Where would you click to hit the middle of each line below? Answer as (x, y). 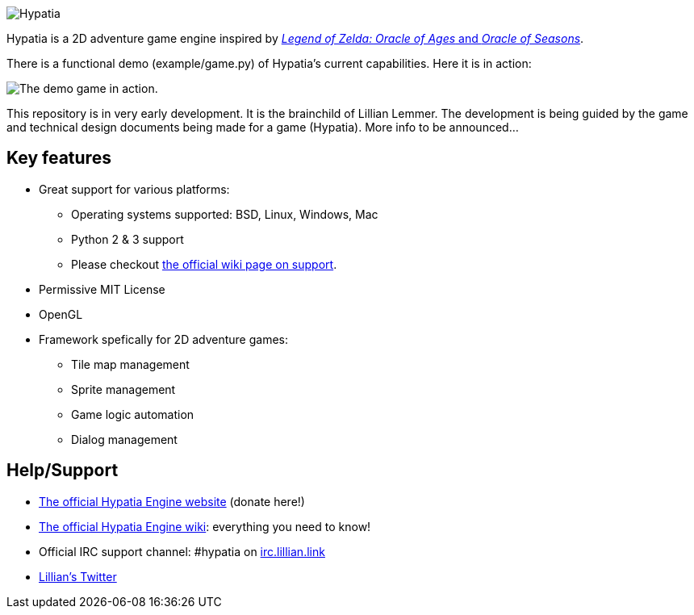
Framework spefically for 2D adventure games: (163, 339)
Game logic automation (133, 414)
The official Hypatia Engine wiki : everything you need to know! (205, 526)
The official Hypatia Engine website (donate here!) (172, 501)
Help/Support (63, 471)
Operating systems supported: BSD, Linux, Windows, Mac (225, 214)
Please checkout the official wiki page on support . (204, 264)
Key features (59, 158)
